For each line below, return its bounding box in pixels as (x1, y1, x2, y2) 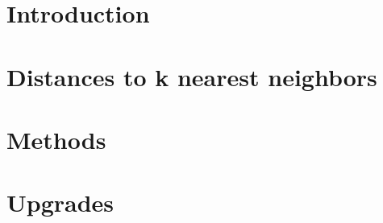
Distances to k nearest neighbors (6, 60, 377, 93)
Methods (6, 122, 106, 155)
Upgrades (6, 186, 114, 219)
